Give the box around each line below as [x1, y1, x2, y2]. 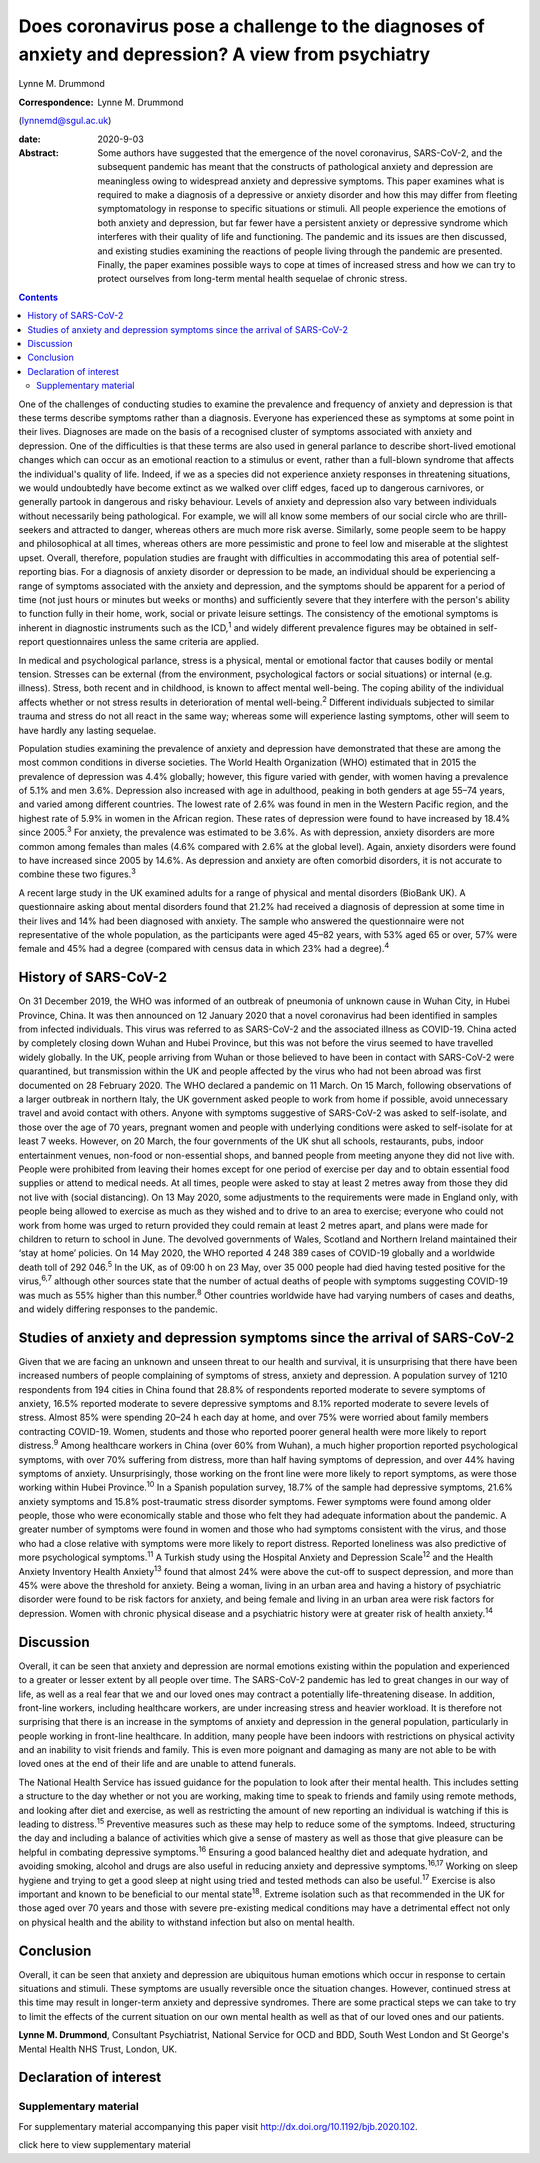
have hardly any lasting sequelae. [18, 724, 157, 736]
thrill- [485, 510, 508, 522]
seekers [18, 524, 52, 536]
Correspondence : [18, 96, 94, 108]
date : [18, 133, 41, 145]
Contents [18, 291, 59, 303]
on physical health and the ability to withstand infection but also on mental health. [18, 1916, 355, 1928]
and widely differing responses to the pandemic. [18, 1303, 219, 1315]
